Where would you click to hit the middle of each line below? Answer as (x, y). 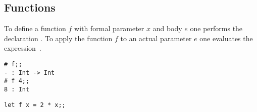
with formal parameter (109, 28)
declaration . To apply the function (58, 38)
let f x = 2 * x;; (35, 105)
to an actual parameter (156, 38)
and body (167, 28)
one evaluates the (226, 38)
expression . (23, 48)
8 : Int (17, 89)
